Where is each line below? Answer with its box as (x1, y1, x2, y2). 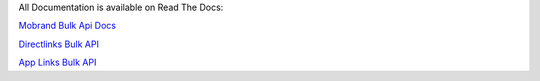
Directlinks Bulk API (18, 38, 100, 50)
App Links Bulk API (18, 56, 97, 69)
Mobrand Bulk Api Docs (18, 20, 117, 32)
